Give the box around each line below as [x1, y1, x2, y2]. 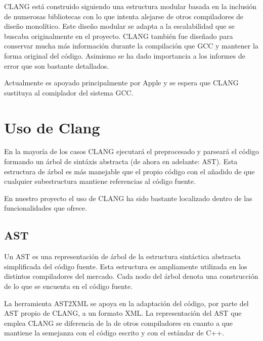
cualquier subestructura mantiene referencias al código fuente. [4, 176, 196, 186]
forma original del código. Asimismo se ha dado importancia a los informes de [4, 50, 245, 61]
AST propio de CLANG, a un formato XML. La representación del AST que [4, 308, 242, 318]
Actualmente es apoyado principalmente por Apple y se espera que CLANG [4, 77, 239, 88]
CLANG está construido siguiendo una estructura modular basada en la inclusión [4, 1, 257, 11]
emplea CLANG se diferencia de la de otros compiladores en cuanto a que [4, 317, 233, 328]
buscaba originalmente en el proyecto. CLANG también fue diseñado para [4, 30, 233, 41]
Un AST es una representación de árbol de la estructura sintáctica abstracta [4, 251, 241, 262]
